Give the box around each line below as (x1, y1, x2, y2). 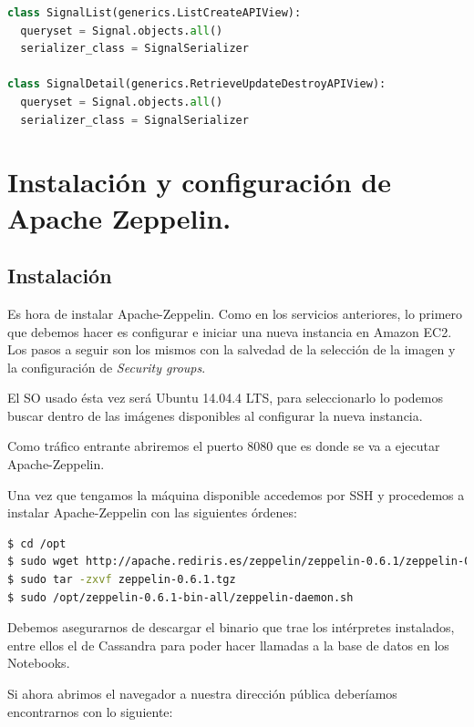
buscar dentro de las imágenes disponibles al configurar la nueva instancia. (7, 405, 423, 425)
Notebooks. (7, 653, 70, 672)
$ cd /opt (7, 537, 67, 550)
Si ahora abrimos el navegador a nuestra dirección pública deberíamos (7, 684, 397, 703)
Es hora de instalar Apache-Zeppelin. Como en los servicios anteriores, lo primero (7, 303, 463, 323)
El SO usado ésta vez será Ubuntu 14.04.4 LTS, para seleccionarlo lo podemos (7, 388, 444, 407)
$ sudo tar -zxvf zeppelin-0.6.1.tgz (7, 573, 236, 587)
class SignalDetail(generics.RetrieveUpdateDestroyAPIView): (7, 77, 386, 91)
